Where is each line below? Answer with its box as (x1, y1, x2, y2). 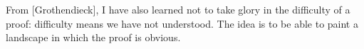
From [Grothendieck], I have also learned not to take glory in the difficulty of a (6, 2, 350, 16)
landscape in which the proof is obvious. (6, 30, 181, 45)
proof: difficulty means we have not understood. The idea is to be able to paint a (6, 16, 358, 31)
